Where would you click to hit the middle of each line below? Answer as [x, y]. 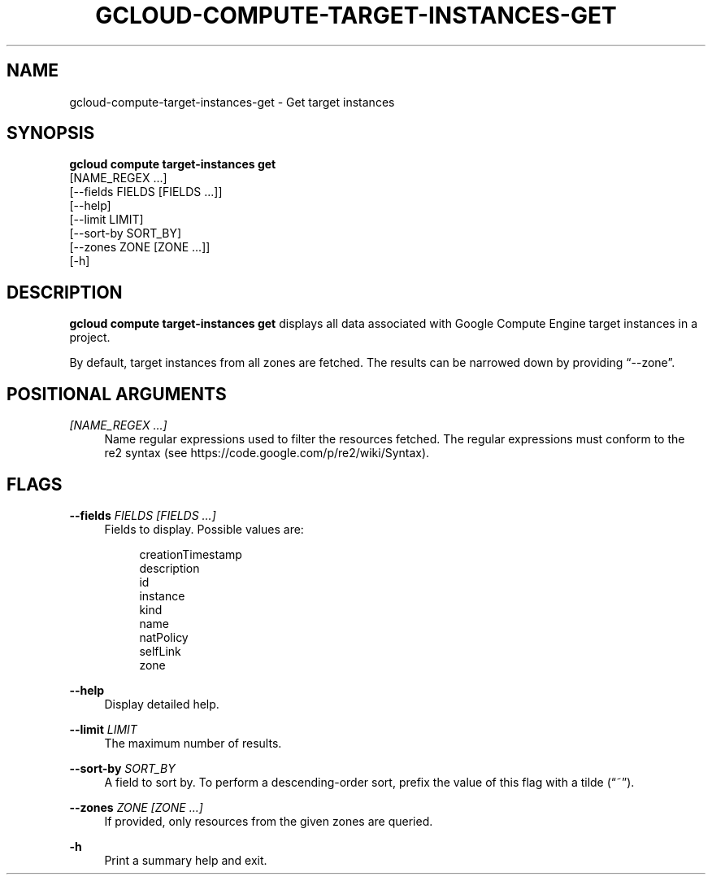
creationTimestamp [191, 554]
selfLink [160, 651]
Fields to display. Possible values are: [204, 529]
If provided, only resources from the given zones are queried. [269, 821]
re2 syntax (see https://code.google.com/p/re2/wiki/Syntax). [267, 453]
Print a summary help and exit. [186, 860]
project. [90, 338]
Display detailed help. [162, 704]
